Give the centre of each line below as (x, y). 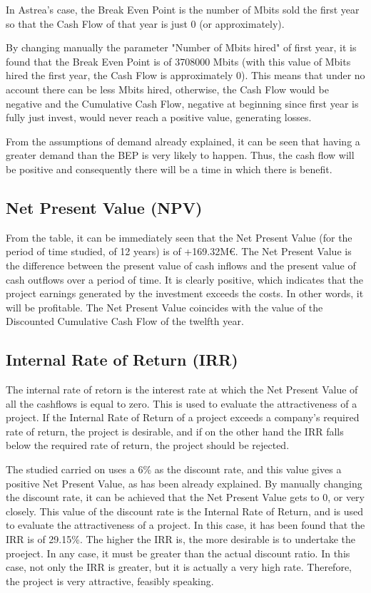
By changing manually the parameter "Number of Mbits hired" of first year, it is (181, 47)
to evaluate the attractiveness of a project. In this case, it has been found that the (185, 525)
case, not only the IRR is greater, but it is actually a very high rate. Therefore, (179, 567)
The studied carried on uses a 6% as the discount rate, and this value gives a (174, 469)
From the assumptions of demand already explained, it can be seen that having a (183, 141)
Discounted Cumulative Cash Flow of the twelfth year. (125, 321)
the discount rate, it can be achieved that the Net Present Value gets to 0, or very (185, 497)
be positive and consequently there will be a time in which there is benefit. (169, 169)
